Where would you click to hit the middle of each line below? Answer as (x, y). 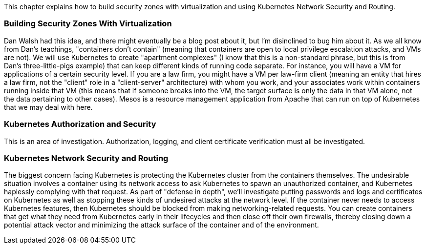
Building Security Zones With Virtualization (88, 24)
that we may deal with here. (48, 107)
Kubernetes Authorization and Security (80, 124)
